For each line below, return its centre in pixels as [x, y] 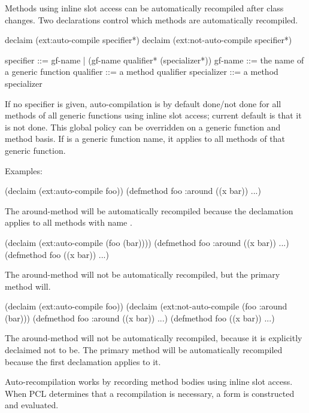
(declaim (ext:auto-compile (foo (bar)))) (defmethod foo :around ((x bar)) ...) [147, 242]
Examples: [24, 170]
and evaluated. [32, 405]
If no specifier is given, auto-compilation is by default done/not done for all [143, 103]
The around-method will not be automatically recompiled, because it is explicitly [154, 338]
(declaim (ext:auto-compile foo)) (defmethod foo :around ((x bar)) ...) [133, 191]
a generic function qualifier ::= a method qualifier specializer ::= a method [142, 72]
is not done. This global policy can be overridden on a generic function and [143, 127]
